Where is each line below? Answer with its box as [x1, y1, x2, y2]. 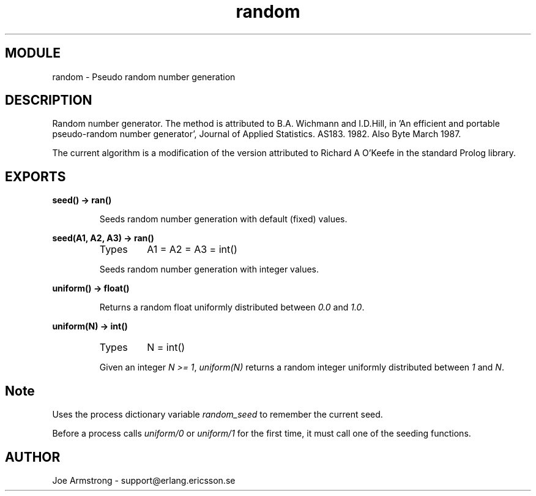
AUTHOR [5, 449, 61, 465]
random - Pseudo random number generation [52, 71, 236, 82]
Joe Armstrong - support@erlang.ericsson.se [52, 475, 236, 486]
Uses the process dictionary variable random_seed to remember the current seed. [52, 409, 383, 420]
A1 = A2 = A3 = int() [147, 243, 237, 256]
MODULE [5, 45, 61, 61]
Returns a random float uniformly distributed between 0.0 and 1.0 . [99, 302, 365, 313]
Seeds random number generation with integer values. [99, 264, 319, 275]
